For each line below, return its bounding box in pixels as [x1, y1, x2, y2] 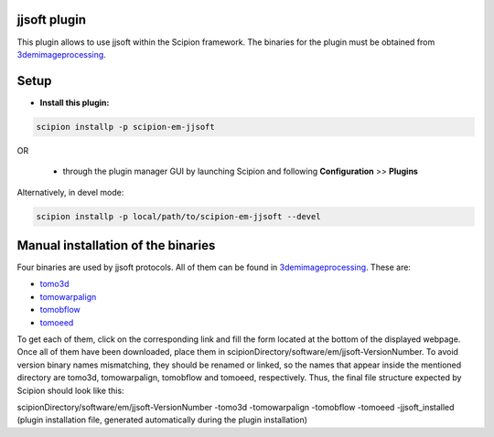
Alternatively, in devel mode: [16, 187, 124, 197]
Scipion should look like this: [16, 385, 124, 396]
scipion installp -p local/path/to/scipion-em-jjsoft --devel [36, 211, 321, 221]
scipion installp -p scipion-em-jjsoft [36, 122, 215, 132]
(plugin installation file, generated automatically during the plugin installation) [16, 414, 308, 425]
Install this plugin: [39, 97, 110, 108]
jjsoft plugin [16, 12, 87, 27]
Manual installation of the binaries [16, 238, 216, 253]
